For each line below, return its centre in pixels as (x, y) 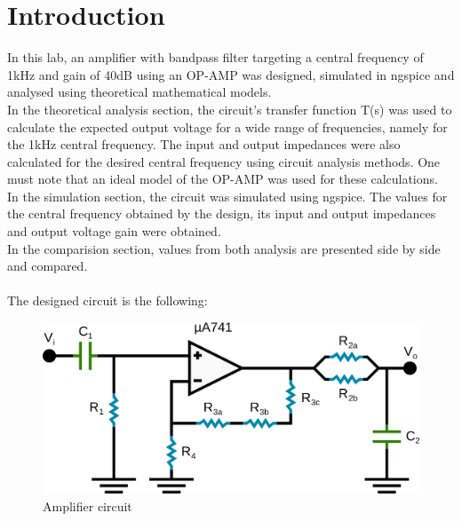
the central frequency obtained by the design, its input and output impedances (222, 213)
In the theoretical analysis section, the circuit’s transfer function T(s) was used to (230, 109)
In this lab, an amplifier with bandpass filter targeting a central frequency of (215, 57)
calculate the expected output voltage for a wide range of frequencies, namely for (227, 126)
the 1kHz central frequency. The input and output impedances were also (204, 144)
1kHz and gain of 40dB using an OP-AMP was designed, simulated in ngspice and (231, 74)
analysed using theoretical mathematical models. (139, 92)
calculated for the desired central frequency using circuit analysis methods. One (224, 161)
